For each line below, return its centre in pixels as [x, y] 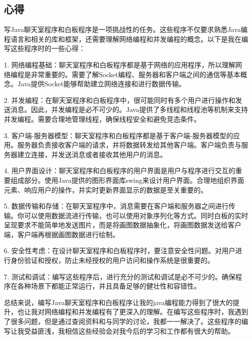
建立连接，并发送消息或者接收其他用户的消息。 [92, 154]
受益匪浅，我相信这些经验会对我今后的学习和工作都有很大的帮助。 [129, 331]
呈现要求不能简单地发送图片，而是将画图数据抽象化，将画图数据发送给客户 [123, 225]
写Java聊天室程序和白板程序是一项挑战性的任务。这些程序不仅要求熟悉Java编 [126, 29]
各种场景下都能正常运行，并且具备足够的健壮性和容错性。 [109, 286]
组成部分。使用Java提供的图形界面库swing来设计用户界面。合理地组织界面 [127, 180]
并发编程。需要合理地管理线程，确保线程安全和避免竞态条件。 [102, 119]
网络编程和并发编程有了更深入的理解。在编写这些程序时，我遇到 [146, 312]
